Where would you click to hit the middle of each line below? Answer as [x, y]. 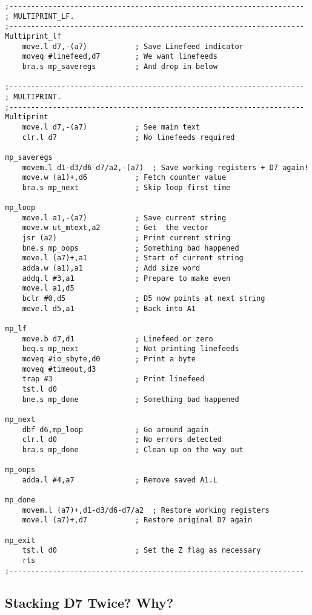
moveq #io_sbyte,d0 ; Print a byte [109, 359]
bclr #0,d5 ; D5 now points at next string [144, 299]
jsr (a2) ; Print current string [126, 238]
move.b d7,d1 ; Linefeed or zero [118, 339]
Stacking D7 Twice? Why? [89, 602]
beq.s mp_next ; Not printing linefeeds [131, 349]
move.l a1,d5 [48, 288]
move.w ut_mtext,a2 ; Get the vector [115, 228]
